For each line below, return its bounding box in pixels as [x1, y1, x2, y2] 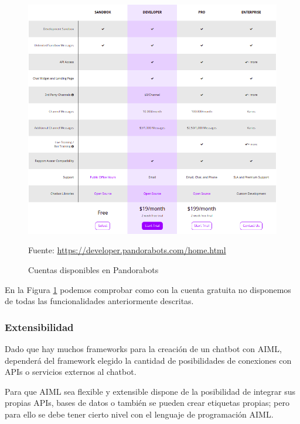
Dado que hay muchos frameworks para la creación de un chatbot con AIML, [5, 342, 282, 354]
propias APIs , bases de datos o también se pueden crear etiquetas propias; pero [5, 397, 289, 409]
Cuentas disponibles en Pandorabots [28, 263, 159, 275]
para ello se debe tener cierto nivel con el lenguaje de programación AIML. [5, 408, 274, 420]
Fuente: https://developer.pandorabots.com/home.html [28, 244, 226, 256]
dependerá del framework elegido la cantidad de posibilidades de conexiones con [5, 354, 292, 366]
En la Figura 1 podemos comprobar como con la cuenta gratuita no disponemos [5, 283, 291, 295]
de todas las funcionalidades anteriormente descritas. [5, 295, 194, 307]
